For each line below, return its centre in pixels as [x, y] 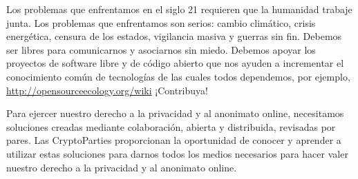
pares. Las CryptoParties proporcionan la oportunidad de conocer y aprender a [174, 140]
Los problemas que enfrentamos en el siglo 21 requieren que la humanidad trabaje [179, 9]
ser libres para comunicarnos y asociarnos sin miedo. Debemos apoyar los [161, 49]
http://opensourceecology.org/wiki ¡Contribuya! [107, 90]
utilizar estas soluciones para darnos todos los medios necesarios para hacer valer [177, 153]
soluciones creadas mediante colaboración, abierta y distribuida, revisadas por [171, 126]
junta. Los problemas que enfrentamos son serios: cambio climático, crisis [161, 22]
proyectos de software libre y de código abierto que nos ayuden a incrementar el [175, 63]
